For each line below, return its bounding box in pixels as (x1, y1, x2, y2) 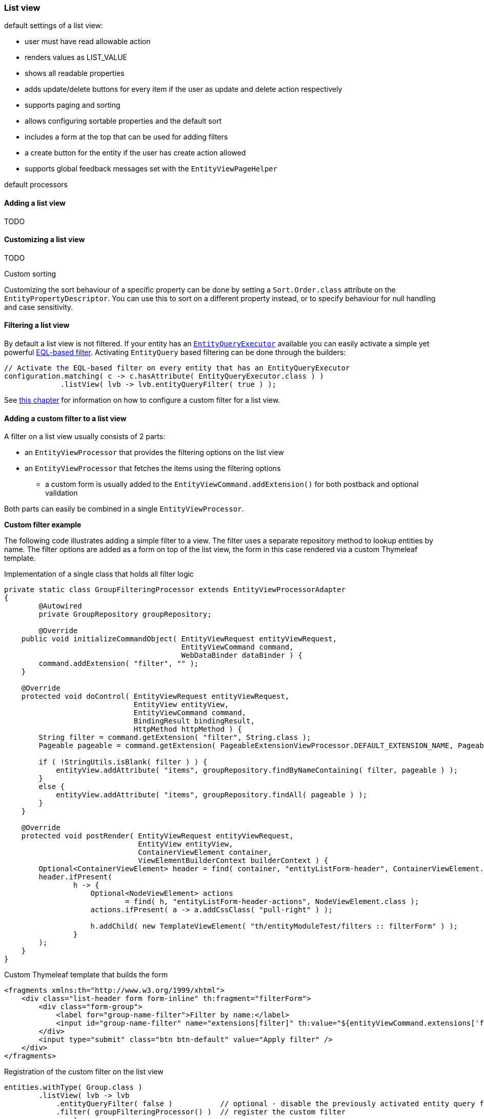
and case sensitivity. (4, 302, 73, 311)
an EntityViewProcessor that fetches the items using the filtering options (25, 464, 281, 473)
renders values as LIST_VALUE (25, 53, 128, 62)
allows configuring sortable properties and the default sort (25, 116, 222, 126)
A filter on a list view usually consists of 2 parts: (4, 432, 166, 441)
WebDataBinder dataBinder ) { (181, 651, 302, 660)
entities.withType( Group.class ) (4, 1083, 143, 1092)
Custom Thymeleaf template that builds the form (4, 970, 168, 979)
